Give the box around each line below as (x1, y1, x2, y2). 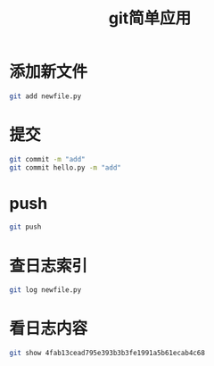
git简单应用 (108, 8, 192, 29)
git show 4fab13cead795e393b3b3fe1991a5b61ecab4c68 (9, 349, 205, 358)
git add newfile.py (9, 91, 82, 101)
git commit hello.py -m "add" (9, 162, 122, 172)
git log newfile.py (9, 286, 82, 295)
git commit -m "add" (9, 154, 86, 163)
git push (9, 222, 42, 232)
